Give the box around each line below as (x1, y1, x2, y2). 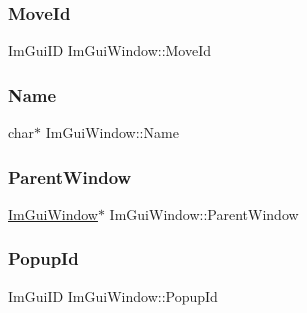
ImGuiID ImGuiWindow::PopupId (8, 285, 218, 306)
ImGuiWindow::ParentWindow (109, 203, 299, 224)
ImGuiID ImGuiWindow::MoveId (8, 40, 212, 61)
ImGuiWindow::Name (45, 122, 179, 143)
